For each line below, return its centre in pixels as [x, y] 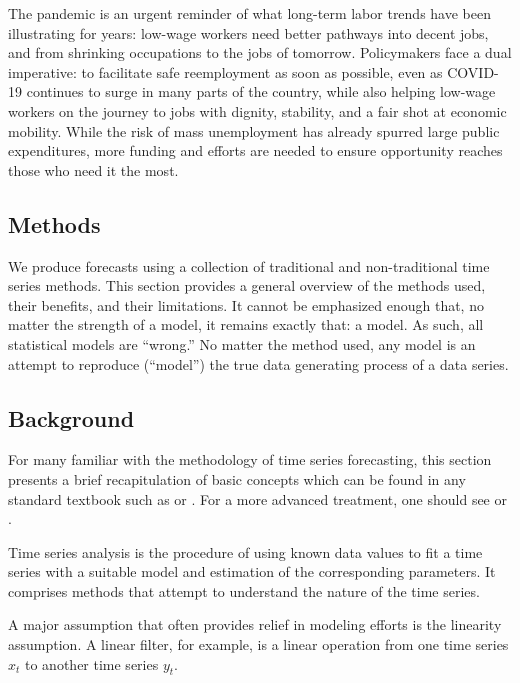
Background [71, 417]
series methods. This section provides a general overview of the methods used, [247, 285]
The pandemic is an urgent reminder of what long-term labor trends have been [249, 13]
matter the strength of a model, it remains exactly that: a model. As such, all [246, 324]
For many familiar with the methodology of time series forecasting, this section [250, 459]
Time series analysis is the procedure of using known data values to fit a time [245, 551]
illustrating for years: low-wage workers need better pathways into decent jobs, [248, 32]
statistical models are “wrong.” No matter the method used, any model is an [242, 343]
